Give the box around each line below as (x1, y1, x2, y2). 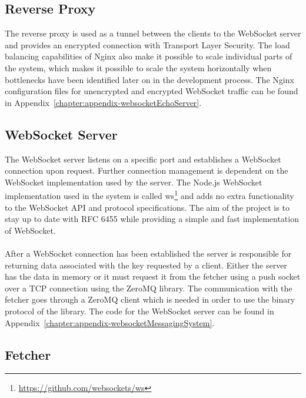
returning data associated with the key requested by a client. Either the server (5, 258, 287, 271)
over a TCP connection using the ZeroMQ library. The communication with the (5, 281, 292, 294)
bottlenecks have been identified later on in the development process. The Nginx (5, 73, 294, 85)
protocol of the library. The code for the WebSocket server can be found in (5, 304, 274, 317)
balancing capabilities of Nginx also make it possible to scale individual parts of (5, 50, 292, 62)
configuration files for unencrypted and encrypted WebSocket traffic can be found (5, 85, 298, 97)
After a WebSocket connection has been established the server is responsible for (5, 247, 292, 259)
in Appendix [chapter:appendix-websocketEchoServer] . (5, 96, 202, 108)
